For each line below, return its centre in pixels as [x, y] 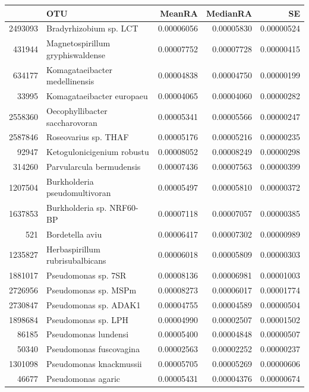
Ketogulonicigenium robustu [98, 152]
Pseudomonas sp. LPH [88, 319]
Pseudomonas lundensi [88, 334]
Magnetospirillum [78, 43]
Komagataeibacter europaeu [97, 96]
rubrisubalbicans [76, 260]
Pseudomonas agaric [83, 378]
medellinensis [70, 81]
